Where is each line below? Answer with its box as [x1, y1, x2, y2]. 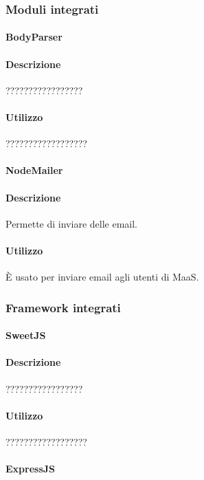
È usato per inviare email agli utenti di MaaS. [5, 270, 199, 284]
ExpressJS [5, 461, 56, 476]
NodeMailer [5, 163, 63, 177]
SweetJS [5, 328, 46, 342]
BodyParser [5, 30, 63, 44]
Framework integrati [5, 298, 121, 316]
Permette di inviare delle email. [5, 216, 137, 230]
